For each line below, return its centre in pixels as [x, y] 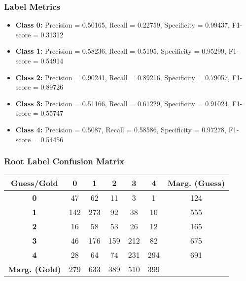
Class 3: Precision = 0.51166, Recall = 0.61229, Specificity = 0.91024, [123, 103]
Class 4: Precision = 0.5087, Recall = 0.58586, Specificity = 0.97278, [121, 129]
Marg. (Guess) [196, 183]
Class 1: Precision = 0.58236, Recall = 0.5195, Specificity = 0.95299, [121, 51]
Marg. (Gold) [35, 269]
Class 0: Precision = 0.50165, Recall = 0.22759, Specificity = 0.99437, [123, 25]
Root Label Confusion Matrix [64, 161]
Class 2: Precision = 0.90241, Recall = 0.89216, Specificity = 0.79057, [123, 77]
